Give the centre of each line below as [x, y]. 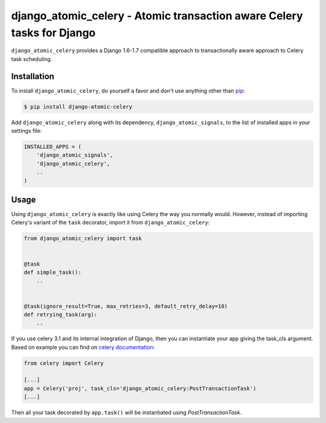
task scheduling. [32, 59]
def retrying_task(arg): [61, 314]
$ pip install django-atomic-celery [78, 107]
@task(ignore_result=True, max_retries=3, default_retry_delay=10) [126, 306]
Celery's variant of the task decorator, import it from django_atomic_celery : [110, 223]
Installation [33, 76]
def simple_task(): [53, 272]
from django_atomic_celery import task [83, 239]
